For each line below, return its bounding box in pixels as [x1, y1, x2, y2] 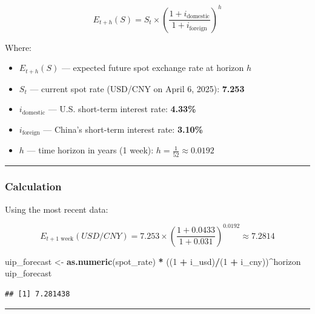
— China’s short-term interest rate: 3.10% [43, 122, 203, 135]
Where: [5, 41, 31, 53]
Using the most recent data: [5, 202, 108, 215]
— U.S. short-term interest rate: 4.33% [48, 102, 196, 115]
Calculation [5, 179, 62, 194]
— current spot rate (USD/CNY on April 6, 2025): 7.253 [30, 82, 245, 95]
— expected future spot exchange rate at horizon [61, 61, 244, 74]
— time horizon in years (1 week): [27, 144, 154, 156]
